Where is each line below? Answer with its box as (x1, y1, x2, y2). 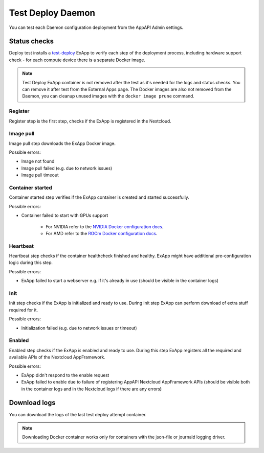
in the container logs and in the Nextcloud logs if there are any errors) (21, 386, 162, 392)
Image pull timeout (21, 172, 59, 178)
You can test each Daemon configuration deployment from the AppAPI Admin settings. (9, 24, 183, 30)
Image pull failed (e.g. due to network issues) (21, 165, 112, 171)
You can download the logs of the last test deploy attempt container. (9, 411, 147, 417)
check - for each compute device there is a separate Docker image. (9, 57, 146, 63)
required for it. (9, 307, 38, 313)
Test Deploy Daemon (9, 7, 95, 18)
